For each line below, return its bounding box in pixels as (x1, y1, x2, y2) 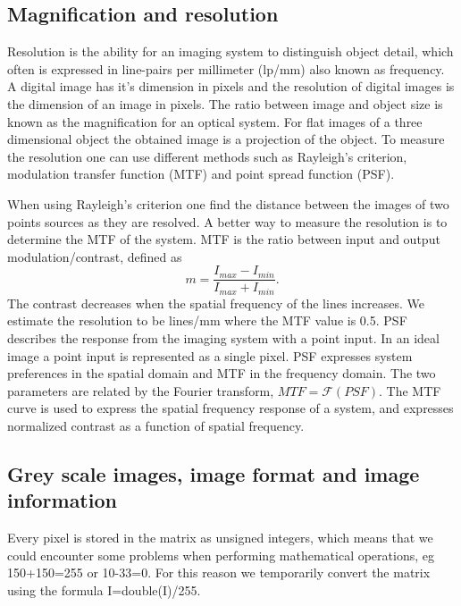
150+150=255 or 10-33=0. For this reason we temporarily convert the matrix (7, 563, 431, 582)
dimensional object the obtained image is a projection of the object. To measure (7, 130, 445, 148)
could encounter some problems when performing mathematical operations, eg (7, 545, 434, 564)
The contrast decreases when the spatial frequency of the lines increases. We (7, 293, 424, 312)
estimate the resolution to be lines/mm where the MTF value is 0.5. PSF (7, 311, 407, 330)
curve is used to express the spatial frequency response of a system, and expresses (7, 399, 454, 417)
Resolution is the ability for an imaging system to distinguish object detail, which (7, 42, 454, 61)
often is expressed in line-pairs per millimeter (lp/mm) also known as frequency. (7, 59, 445, 78)
